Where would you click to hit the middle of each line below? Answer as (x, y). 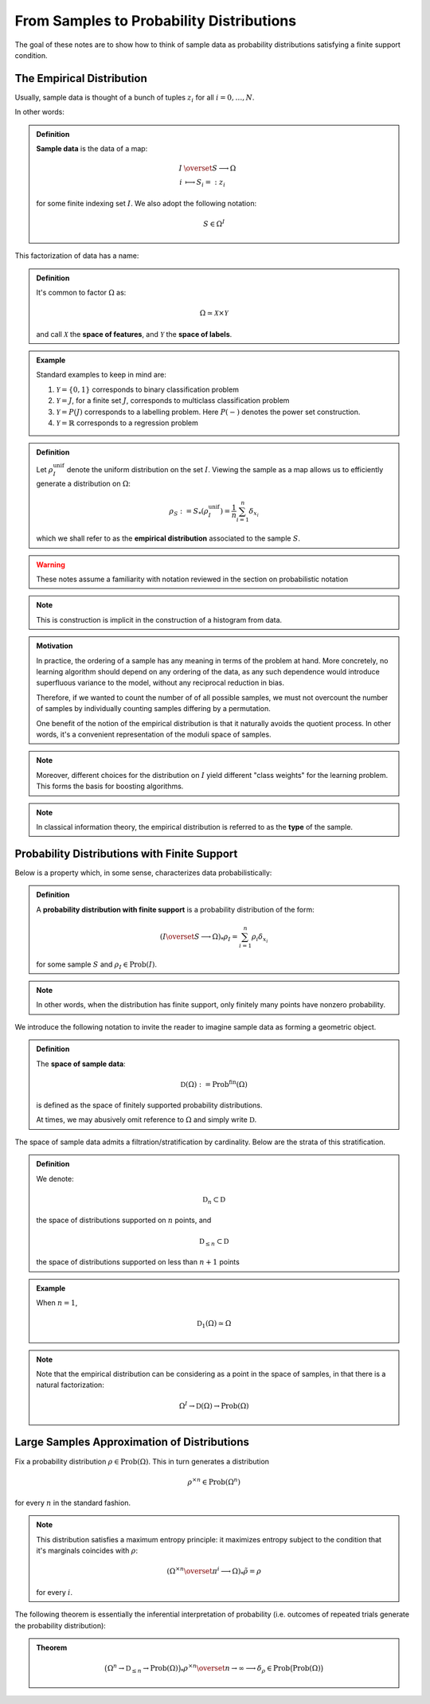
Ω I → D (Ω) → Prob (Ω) (214, 1405)
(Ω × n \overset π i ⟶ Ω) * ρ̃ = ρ (214, 1572)
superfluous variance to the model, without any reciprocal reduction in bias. (160, 683)
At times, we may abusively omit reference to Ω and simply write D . (147, 1120)
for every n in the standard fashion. (73, 1503)
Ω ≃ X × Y (214, 313)
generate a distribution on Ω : (84, 484)
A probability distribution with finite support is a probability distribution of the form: (175, 909)
